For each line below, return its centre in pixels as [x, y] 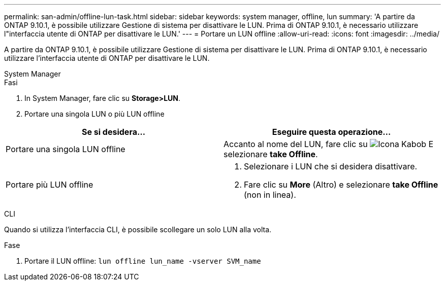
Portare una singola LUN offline [66, 149]
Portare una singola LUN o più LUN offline [94, 114]
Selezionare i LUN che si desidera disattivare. [331, 166]
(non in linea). [270, 195]
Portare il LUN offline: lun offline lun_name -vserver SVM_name [143, 261]
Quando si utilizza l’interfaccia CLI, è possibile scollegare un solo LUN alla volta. [138, 229]
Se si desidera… [114, 132]
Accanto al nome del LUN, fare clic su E [329, 144]
